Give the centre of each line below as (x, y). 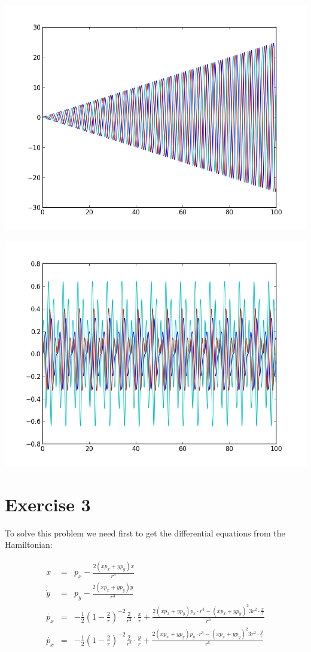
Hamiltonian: (29, 545)
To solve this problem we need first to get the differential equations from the (145, 533)
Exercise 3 (48, 504)
